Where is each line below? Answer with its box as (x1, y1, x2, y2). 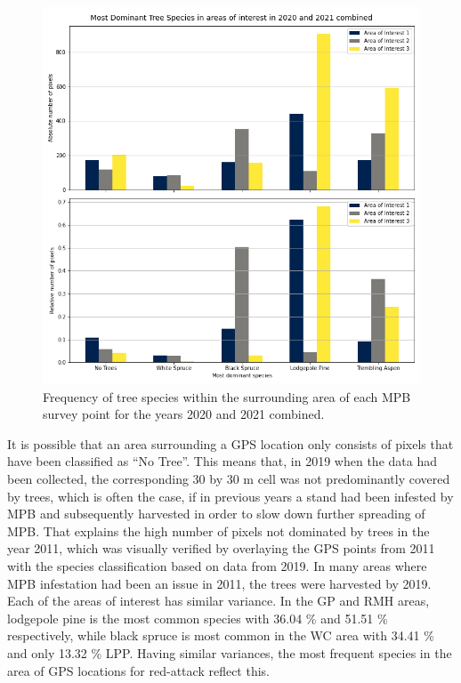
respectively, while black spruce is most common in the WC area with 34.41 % (7, 626, 434, 645)
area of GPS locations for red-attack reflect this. (7, 661, 270, 679)
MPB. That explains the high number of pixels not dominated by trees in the (7, 521, 430, 540)
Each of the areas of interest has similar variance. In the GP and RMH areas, (7, 591, 430, 610)
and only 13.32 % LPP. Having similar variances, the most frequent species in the (7, 643, 452, 662)
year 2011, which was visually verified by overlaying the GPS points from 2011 (7, 539, 435, 558)
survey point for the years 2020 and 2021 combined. (43, 405, 325, 423)
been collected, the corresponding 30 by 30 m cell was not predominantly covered (7, 469, 450, 487)
